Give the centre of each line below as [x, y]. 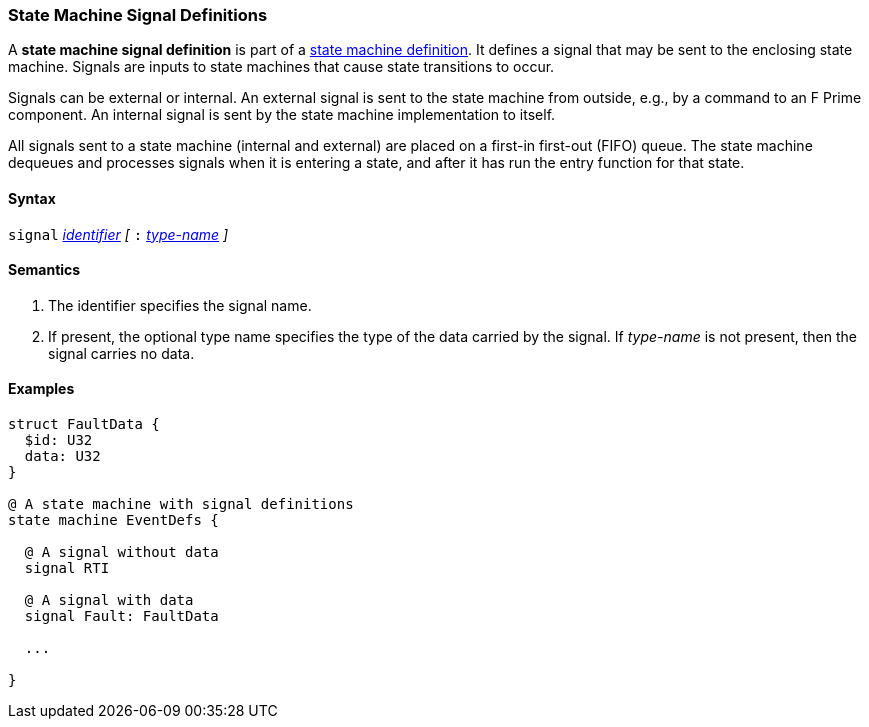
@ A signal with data [109, 600]
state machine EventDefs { [113, 520]
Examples [41, 389]
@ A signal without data [121, 552]
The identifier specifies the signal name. [180, 305]
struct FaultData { [84, 424]
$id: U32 [58, 440]
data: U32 [62, 456]
